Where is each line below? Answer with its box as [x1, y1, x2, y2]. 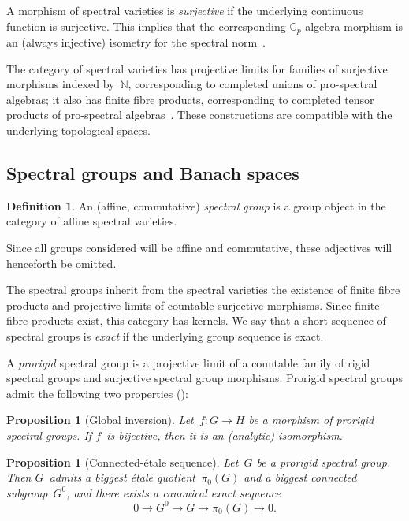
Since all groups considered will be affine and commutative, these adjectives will [6, 240, 392, 255]
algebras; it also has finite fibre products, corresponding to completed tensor [6, 91, 374, 107]
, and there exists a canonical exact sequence [66, 484, 281, 501]
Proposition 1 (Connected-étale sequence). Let [6, 453, 239, 470]
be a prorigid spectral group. [256, 453, 391, 470]
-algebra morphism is [301, 17, 403, 34]
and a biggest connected [244, 469, 357, 486]
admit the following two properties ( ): [6, 385, 188, 401]
